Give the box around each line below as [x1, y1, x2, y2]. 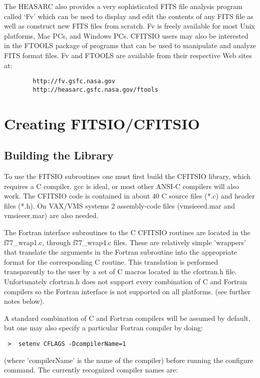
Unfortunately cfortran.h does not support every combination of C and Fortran [4, 276, 247, 286]
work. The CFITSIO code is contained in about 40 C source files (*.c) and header [4, 191, 255, 201]
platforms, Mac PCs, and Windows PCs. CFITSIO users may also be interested [4, 30, 248, 41]
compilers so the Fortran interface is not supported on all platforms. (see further [4, 286, 251, 296]
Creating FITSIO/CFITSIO [4, 113, 200, 133]
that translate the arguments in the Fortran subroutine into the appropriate [4, 247, 237, 257]
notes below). [4, 296, 45, 306]
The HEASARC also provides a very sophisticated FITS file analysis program [4, 1, 242, 11]
